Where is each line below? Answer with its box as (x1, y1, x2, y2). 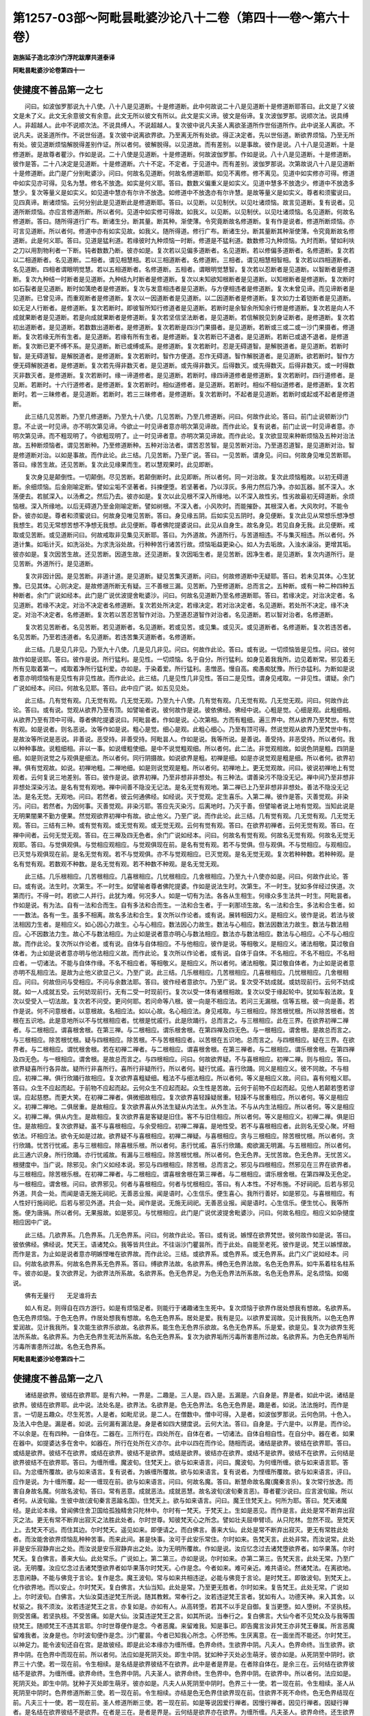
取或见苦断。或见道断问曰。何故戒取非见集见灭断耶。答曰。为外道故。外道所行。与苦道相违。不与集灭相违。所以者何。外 (12, 531, 355, 539)
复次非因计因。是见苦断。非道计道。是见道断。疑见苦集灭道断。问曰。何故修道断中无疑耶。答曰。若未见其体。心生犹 (24, 572, 355, 580)
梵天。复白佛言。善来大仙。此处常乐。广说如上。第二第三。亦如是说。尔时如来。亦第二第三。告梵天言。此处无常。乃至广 (12, 1554, 355, 1562)
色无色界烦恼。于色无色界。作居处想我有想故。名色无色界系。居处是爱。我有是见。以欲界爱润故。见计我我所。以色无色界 (12, 1313, 355, 1321)
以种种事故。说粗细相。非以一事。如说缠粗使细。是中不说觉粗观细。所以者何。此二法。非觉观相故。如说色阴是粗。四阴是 (12, 745, 355, 753)
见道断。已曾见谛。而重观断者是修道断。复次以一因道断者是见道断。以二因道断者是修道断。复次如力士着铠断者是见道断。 (12, 294, 355, 302)
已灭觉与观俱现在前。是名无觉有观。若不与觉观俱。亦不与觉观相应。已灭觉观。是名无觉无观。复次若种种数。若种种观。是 (12, 850, 355, 858)
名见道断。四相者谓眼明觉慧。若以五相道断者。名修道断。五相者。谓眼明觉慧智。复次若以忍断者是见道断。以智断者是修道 (12, 265, 355, 274)
